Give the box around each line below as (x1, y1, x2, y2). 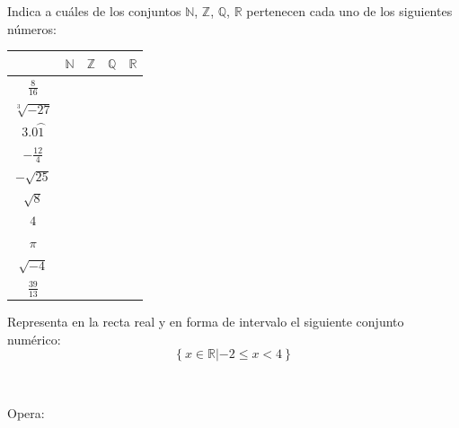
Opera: (7, 403, 45, 422)
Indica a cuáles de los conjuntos (7, 2, 181, 20)
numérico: (7, 329, 61, 348)
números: (7, 19, 57, 38)
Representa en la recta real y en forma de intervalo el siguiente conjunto (7, 312, 404, 331)
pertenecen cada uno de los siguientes (246, 2, 453, 20)
